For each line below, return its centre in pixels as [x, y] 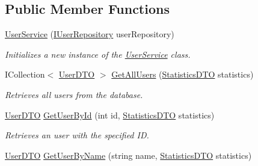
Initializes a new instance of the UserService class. [98, 54]
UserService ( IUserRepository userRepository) [90, 34]
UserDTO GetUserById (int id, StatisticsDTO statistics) [110, 115]
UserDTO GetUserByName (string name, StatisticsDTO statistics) [128, 155]
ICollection [25, 74]
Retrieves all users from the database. [74, 94]
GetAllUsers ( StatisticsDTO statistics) [183, 74]
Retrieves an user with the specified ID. [77, 135]
